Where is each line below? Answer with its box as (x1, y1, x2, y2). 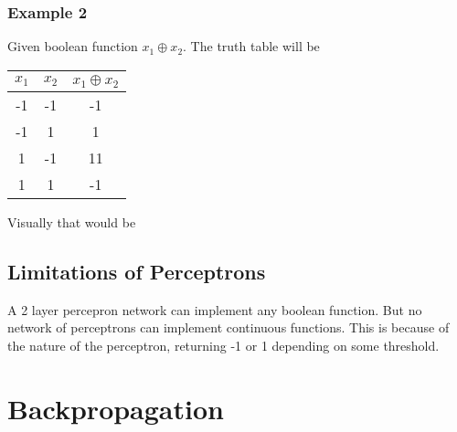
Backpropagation (7, 389, 224, 427)
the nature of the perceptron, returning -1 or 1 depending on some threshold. (7, 335, 440, 354)
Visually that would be (7, 212, 136, 231)
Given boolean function (7, 37, 138, 56)
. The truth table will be (183, 37, 320, 56)
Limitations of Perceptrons (7, 257, 266, 285)
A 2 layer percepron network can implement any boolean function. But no (7, 300, 422, 319)
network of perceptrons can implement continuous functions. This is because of (7, 318, 450, 337)
